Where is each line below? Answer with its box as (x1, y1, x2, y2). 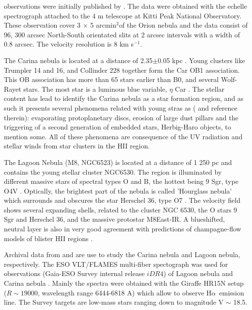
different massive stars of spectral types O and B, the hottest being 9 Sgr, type (4, 176, 238, 186)
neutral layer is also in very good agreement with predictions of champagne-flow (4, 224, 241, 234)
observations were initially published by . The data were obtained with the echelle (4, 1, 247, 11)
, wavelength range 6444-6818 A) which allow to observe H (37, 287, 212, 297)
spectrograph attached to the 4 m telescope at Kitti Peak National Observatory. (4, 10, 242, 20)
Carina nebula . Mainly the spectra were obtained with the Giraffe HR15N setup (4, 278, 244, 288)
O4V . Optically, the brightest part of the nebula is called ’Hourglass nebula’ (4, 185, 232, 196)
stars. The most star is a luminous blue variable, (23, 83, 167, 94)
